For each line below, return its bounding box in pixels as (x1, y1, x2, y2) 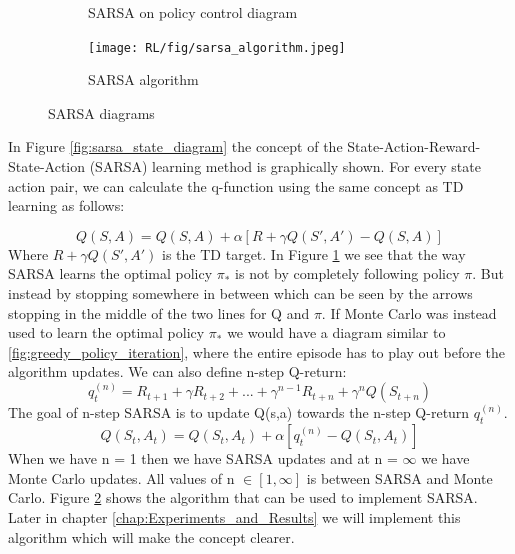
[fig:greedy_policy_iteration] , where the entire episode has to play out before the (8, 341, 505, 362)
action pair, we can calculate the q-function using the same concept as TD (8, 175, 464, 196)
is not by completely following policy (235, 263, 460, 284)
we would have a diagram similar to (227, 322, 446, 343)
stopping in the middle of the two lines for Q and (8, 302, 310, 323)
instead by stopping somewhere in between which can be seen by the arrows (8, 283, 473, 303)
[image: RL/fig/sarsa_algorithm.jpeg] (88, 40, 346, 55)
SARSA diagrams (48, 102, 155, 123)
